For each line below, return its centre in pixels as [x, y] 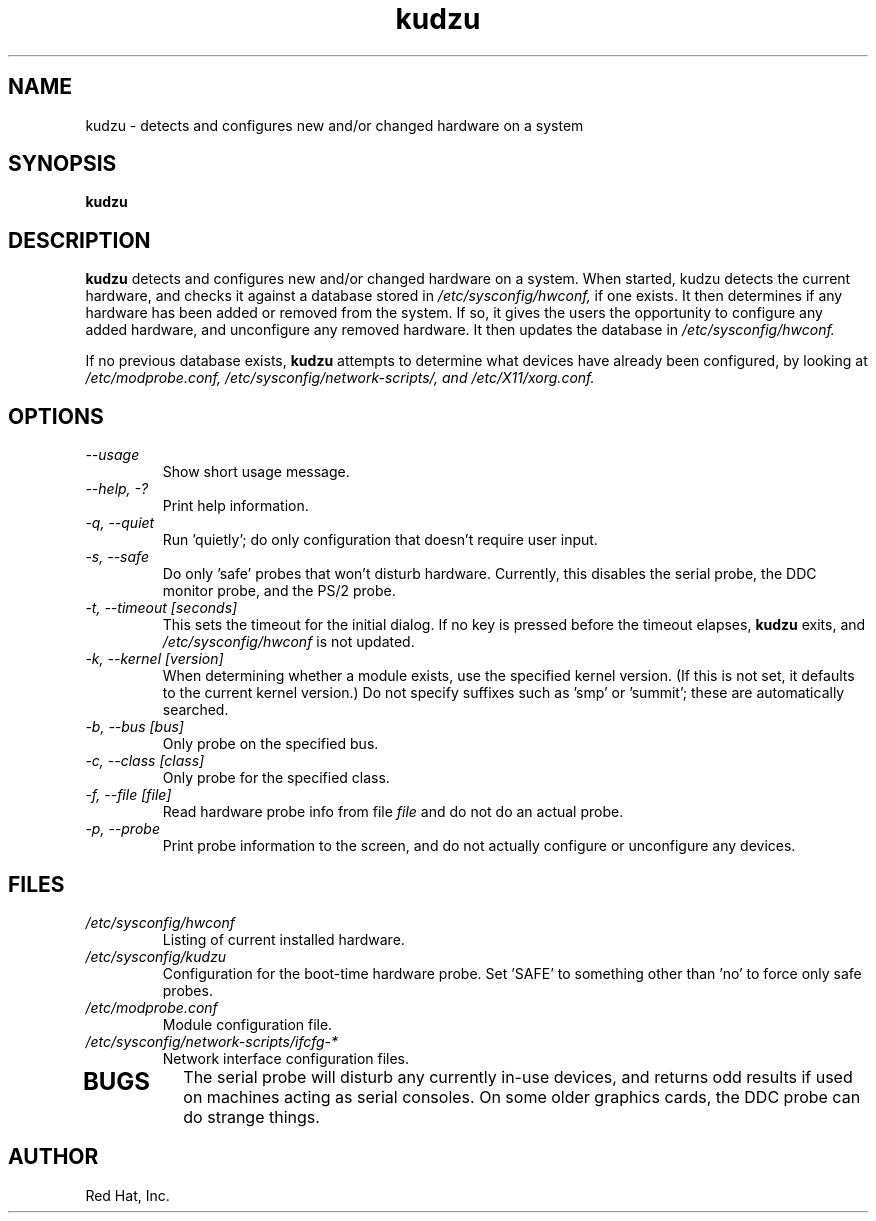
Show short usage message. [256, 472]
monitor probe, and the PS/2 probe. [279, 591]
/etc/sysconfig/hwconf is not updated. [288, 642]
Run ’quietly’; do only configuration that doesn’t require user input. [380, 540]
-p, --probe [122, 829]
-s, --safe [117, 557]
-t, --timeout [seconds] [161, 608]
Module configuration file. [247, 1024]
